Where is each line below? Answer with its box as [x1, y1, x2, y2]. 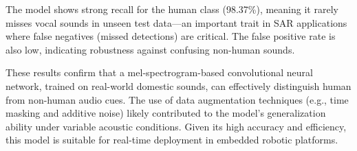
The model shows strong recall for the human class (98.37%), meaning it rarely [6, 2, 338, 16]
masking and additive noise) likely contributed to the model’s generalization [6, 106, 326, 120]
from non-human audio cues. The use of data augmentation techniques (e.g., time [6, 92, 349, 106]
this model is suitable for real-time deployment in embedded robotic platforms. [6, 132, 338, 147]
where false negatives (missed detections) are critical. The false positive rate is [6, 29, 336, 43]
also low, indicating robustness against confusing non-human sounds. [6, 42, 295, 56]
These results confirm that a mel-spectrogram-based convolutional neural [6, 65, 314, 80]
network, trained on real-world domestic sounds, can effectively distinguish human [6, 78, 351, 93]
